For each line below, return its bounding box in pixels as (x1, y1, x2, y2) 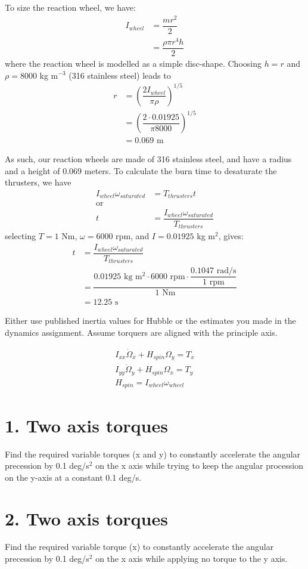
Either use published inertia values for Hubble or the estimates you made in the (5, 314, 296, 327)
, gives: (218, 230, 244, 242)
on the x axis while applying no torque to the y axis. (95, 552, 288, 565)
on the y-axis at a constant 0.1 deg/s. (5, 471, 142, 483)
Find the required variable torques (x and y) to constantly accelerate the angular (5, 447, 301, 460)
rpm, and (116, 230, 150, 242)
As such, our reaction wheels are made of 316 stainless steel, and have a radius (5, 153, 292, 165)
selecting (5, 230, 36, 242)
